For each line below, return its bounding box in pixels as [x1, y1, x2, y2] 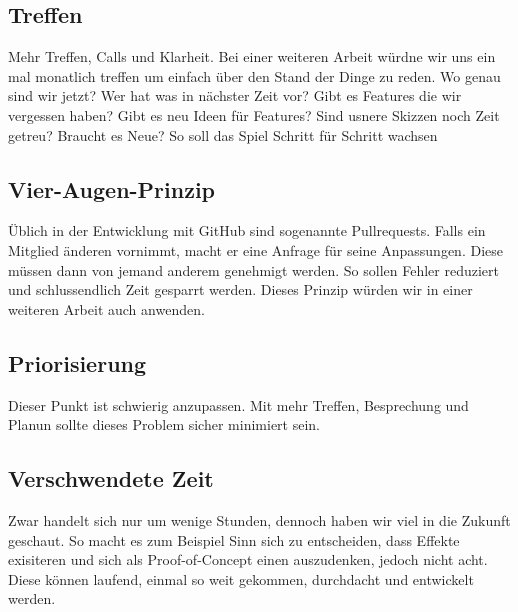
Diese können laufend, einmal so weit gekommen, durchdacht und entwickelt [8, 568, 474, 589]
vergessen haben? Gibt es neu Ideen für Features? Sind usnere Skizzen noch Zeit [8, 104, 500, 125]
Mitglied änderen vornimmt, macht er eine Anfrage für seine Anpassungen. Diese [8, 239, 503, 260]
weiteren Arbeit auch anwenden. [8, 298, 205, 319]
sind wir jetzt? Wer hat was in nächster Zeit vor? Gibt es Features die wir [8, 85, 462, 106]
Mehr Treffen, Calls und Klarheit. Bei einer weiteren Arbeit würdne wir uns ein [8, 46, 496, 67]
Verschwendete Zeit [8, 463, 214, 494]
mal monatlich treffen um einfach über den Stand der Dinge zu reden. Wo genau [8, 65, 501, 86]
